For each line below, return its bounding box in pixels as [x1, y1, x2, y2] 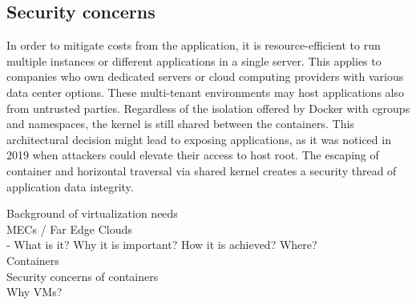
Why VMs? [6, 283, 63, 300]
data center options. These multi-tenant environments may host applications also [6, 83, 404, 100]
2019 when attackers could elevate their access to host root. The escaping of [6, 146, 379, 163]
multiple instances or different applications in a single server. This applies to [6, 52, 382, 69]
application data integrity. [6, 178, 134, 195]
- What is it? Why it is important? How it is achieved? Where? [6, 236, 317, 253]
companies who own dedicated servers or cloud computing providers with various [6, 68, 404, 85]
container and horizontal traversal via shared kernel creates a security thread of [6, 162, 397, 179]
